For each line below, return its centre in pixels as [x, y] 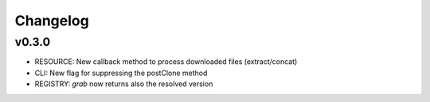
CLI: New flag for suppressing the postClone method [121, 73]
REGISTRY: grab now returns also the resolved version [124, 84]
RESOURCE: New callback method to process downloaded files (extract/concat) [166, 62]
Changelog [52, 21]
